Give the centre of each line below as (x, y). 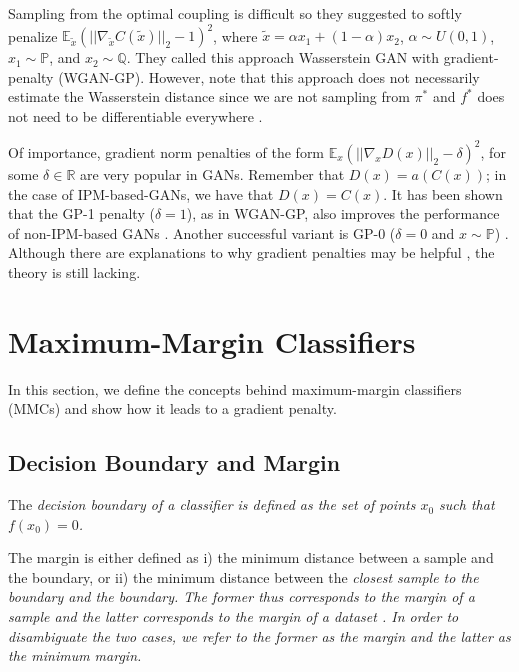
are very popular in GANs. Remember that (212, 173)
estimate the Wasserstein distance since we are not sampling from (209, 96)
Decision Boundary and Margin (174, 462)
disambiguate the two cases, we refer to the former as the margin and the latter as (259, 635)
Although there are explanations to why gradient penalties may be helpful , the (251, 252)
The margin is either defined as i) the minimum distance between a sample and (251, 557)
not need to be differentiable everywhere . (135, 115)
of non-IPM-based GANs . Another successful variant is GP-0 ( (202, 232)
